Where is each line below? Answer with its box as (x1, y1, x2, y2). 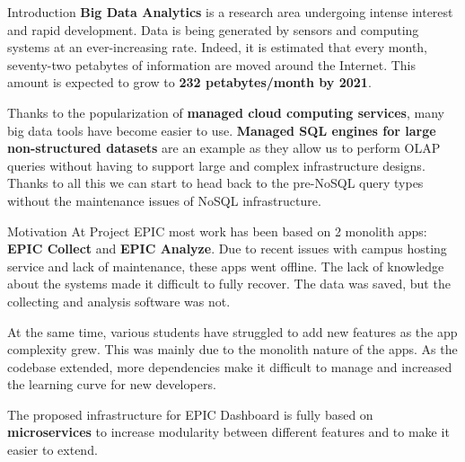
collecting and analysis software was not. (7, 291, 231, 310)
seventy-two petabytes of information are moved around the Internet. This (7, 55, 416, 74)
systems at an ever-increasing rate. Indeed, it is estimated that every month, (7, 38, 428, 57)
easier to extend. (7, 440, 98, 459)
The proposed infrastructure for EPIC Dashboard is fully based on (7, 404, 373, 423)
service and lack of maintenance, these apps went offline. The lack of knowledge (7, 256, 444, 275)
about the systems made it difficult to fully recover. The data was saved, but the (7, 274, 451, 293)
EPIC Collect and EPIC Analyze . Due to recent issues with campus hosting (7, 239, 447, 258)
